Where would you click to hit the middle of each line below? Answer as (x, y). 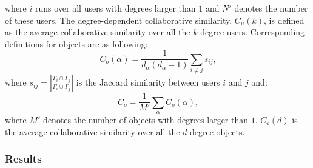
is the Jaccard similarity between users (148, 82)
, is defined (284, 20)
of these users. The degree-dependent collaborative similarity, (119, 20)
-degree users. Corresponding (251, 32)
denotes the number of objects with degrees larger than (146, 120)
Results (23, 159)
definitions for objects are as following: (76, 43)
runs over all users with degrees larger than (115, 8)
